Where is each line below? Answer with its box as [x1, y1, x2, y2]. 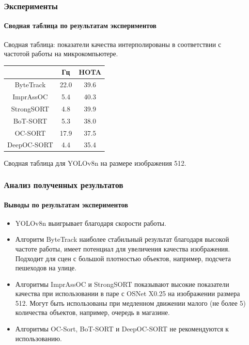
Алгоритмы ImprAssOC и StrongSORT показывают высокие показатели [15, 279, 230, 289]
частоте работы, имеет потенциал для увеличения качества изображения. [15, 243, 230, 253]
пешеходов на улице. [15, 263, 77, 273]
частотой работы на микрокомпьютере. [4, 48, 118, 59]
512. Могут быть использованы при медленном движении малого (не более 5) [15, 298, 246, 308]
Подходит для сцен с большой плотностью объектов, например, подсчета [15, 253, 231, 263]
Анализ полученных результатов [4, 179, 124, 190]
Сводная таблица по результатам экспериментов [4, 20, 156, 31]
